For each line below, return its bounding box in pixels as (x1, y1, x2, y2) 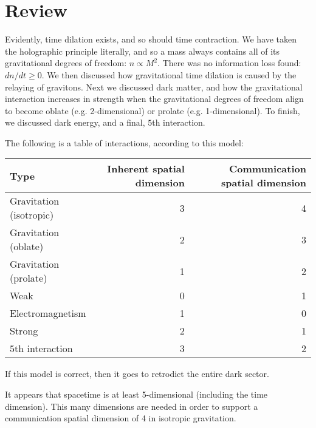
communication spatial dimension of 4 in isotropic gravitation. (5, 412, 236, 424)
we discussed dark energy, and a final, (5, 116, 145, 129)
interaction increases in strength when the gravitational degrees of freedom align (5, 92, 304, 105)
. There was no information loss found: (157, 56, 301, 69)
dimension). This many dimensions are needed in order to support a (5, 399, 258, 412)
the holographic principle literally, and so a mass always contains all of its (5, 44, 280, 57)
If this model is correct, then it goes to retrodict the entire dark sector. (5, 367, 269, 380)
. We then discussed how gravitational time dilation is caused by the (41, 68, 297, 81)
